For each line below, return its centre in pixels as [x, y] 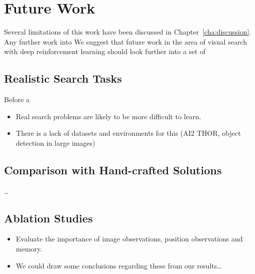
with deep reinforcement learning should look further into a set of [105, 51]
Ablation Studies [48, 218]
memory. [29, 249]
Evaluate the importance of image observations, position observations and [129, 239]
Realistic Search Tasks [63, 78]
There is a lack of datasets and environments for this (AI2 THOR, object [128, 133]
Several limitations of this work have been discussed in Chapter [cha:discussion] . [128, 32]
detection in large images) [55, 143]
